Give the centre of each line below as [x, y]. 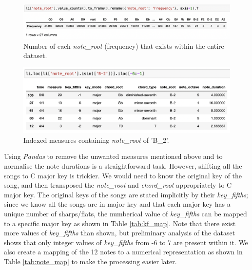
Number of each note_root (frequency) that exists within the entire [124, 46]
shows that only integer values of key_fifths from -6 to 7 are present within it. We [126, 242]
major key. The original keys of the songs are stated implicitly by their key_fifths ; [126, 194]
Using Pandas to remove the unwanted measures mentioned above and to [113, 156]
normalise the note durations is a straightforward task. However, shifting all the [123, 166]
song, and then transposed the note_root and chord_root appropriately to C [118, 185]
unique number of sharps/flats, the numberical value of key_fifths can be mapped [126, 213]
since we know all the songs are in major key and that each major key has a [117, 204]
